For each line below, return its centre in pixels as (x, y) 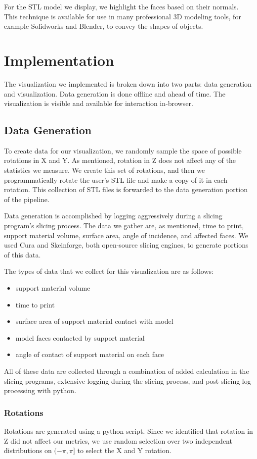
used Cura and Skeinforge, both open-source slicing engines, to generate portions (126, 245)
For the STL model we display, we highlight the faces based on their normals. (121, 6)
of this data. (22, 254)
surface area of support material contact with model (94, 321)
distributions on (28, 450)
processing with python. (40, 390)
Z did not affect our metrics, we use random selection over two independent (118, 440)
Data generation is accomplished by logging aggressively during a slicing (113, 216)
